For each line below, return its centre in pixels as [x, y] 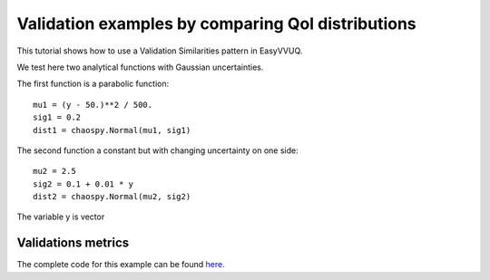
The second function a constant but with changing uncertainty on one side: [157, 150]
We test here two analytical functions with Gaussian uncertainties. [140, 67]
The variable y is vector [61, 217]
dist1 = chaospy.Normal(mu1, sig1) [112, 130]
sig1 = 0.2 [57, 117]
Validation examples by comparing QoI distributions [216, 24]
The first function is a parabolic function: [93, 84]
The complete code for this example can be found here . [121, 265]
